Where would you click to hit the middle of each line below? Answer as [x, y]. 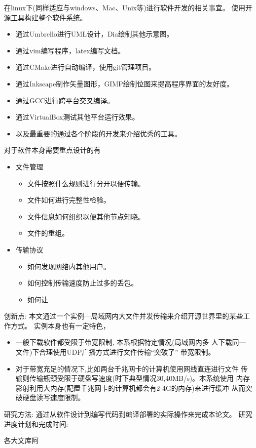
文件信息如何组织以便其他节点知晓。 [86, 216]
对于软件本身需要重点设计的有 [52, 150]
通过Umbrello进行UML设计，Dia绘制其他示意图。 [94, 34]
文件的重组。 [48, 233]
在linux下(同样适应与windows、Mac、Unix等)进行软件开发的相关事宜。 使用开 [128, 7]
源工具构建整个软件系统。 [45, 17]
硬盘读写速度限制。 [54, 397]
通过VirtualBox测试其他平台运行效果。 [77, 117]
